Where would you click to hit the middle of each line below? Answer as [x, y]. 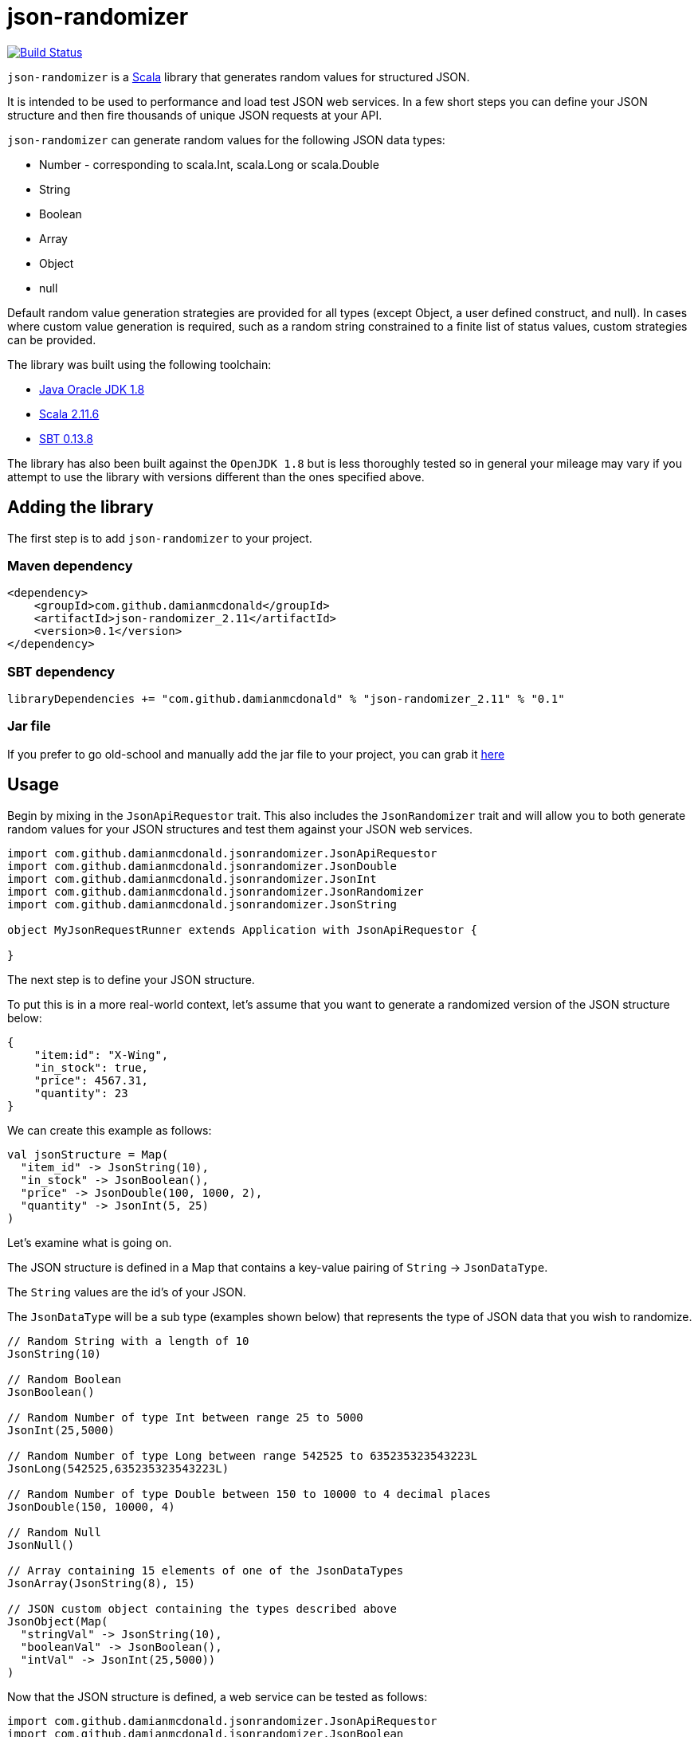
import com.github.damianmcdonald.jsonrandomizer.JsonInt [192, 878]
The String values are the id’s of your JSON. [127, 1292]
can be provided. [52, 339]
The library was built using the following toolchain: [139, 364]
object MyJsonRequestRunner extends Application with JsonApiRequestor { [243, 929]
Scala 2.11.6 [69, 414]
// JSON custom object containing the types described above [202, 1608]
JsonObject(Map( [58, 1621]
